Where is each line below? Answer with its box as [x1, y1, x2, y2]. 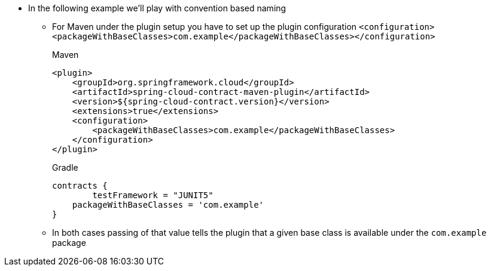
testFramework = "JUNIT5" [92, 190, 214, 200]
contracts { [52, 181, 108, 190]
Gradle [52, 162, 78, 173]
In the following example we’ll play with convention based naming [28, 3, 286, 13]
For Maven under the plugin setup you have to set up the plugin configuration [52, 21, 357, 32]
